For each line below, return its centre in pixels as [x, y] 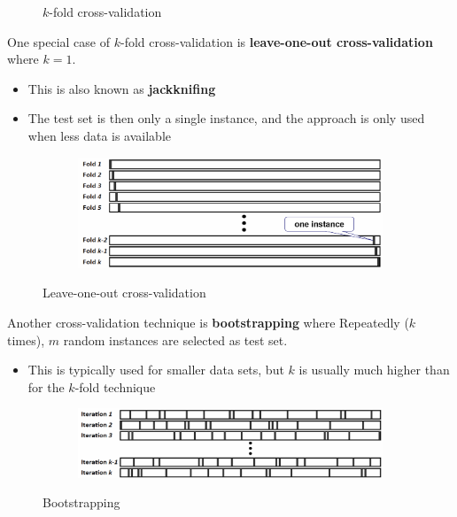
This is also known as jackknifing [122, 88]
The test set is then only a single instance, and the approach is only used [226, 118]
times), [26, 340]
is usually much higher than [374, 370]
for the [46, 386]
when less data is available [100, 135]
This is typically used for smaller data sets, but [156, 370]
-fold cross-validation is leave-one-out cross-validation [276, 41]
